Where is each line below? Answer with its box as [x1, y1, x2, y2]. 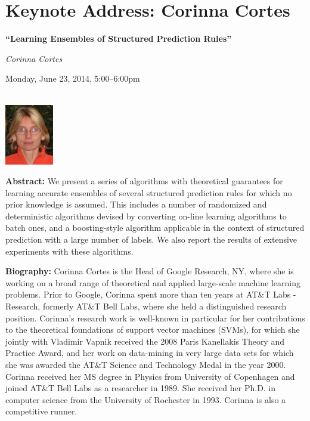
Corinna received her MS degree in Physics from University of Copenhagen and [5, 370, 295, 382]
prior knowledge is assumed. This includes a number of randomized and [5, 198, 267, 210]
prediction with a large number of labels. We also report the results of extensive [5, 233, 297, 246]
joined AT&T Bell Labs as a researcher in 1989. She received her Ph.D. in [5, 382, 276, 394]
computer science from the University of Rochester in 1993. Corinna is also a [5, 393, 286, 405]
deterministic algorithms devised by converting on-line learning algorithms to [5, 209, 287, 222]
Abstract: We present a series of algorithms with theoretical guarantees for [5, 175, 283, 187]
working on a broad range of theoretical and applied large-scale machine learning [5, 276, 300, 289]
